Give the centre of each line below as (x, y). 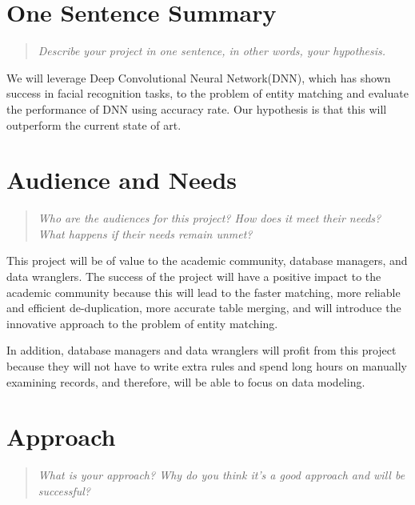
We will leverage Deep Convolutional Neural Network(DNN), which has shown (199, 77)
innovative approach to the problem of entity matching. (142, 323)
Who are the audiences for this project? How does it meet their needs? (209, 218)
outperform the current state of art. (94, 124)
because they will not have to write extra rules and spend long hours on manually (207, 365)
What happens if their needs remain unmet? (145, 233)
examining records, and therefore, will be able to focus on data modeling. (186, 381)
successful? (64, 490)
